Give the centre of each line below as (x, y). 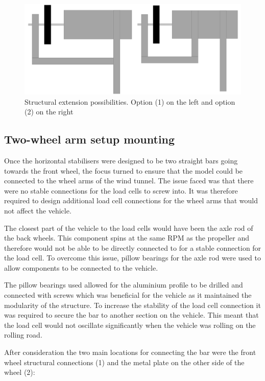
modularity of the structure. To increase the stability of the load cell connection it (132, 305)
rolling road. (23, 335)
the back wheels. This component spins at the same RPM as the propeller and (127, 238)
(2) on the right (49, 112)
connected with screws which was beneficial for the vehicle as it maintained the (128, 295)
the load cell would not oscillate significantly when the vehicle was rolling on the (130, 325)
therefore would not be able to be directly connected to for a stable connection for (133, 247)
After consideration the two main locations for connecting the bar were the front (130, 352)
